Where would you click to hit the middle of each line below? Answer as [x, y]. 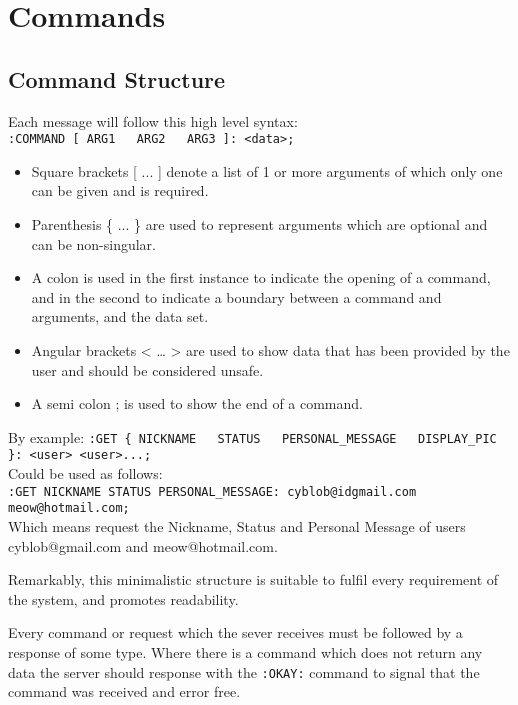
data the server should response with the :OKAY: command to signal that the [244, 671]
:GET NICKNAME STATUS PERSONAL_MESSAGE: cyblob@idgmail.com [212, 491]
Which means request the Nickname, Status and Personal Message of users [237, 525]
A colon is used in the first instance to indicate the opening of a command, [261, 277]
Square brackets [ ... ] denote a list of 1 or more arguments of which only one [267, 170]
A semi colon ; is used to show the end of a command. [197, 403]
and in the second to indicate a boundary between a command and [236, 296]
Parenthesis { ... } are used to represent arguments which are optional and [259, 224]
